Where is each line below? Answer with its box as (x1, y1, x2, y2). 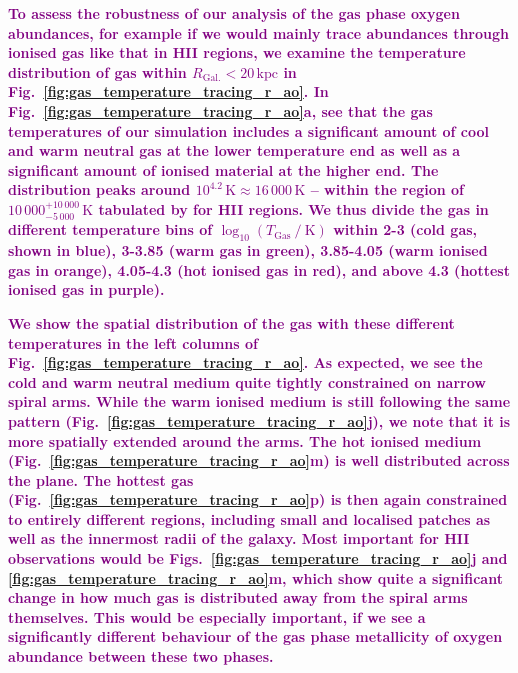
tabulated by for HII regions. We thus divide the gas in (98, 198, 489, 219)
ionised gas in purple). (8, 279, 165, 300)
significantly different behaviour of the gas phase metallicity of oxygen (8, 626, 503, 647)
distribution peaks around (8, 179, 191, 200)
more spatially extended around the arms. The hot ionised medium (8, 430, 482, 451)
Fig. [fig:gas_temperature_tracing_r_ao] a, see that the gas (8, 100, 433, 121)
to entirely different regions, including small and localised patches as (8, 508, 491, 529)
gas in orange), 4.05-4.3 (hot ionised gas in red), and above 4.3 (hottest (8, 259, 510, 280)
